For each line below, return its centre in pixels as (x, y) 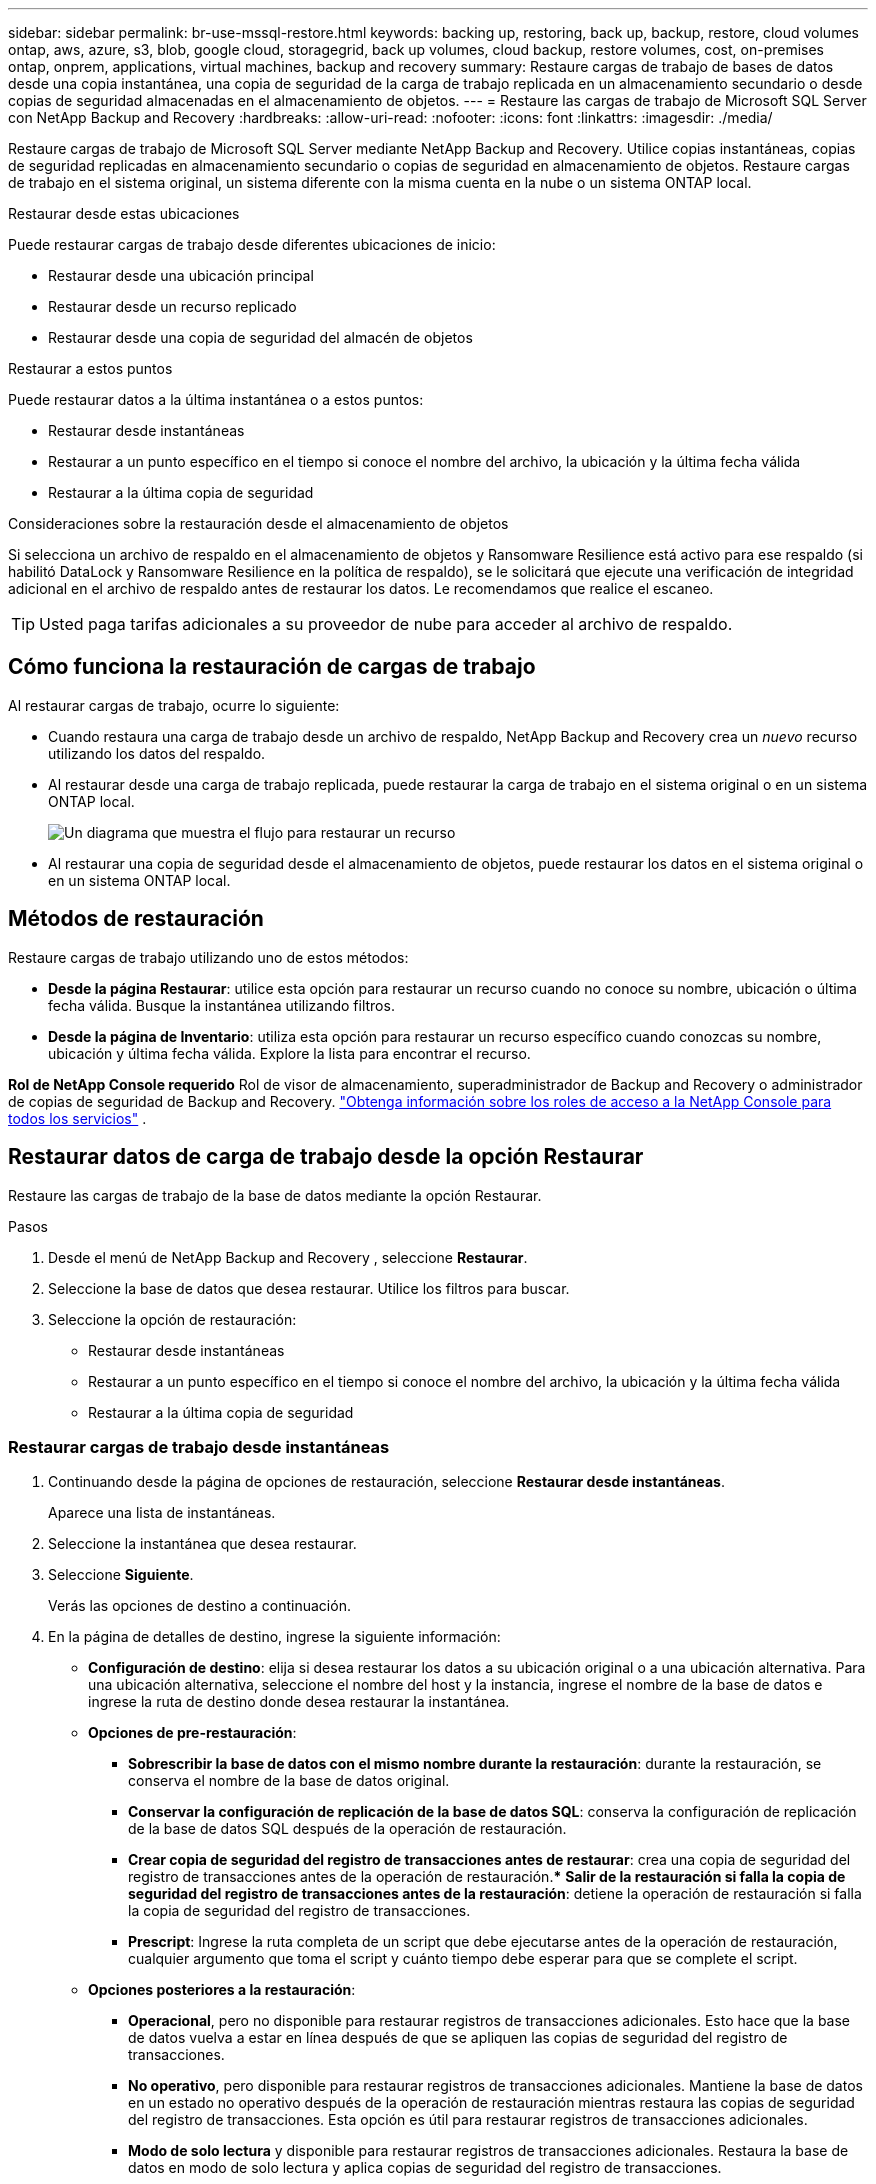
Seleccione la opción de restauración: (172, 1319)
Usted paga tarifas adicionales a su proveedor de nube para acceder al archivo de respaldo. (386, 624)
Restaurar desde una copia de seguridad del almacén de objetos (260, 337)
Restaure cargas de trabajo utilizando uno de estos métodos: (208, 957)
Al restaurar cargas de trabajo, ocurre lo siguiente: (174, 705)
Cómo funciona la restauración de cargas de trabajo (272, 667)
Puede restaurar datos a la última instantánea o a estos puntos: (216, 399)
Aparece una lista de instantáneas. (162, 1513)
